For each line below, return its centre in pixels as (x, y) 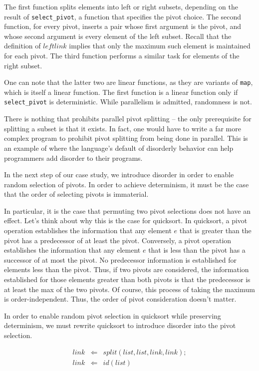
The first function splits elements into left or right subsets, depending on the (121, 6)
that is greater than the (215, 230)
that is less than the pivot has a (197, 250)
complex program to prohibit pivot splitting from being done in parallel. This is (126, 138)
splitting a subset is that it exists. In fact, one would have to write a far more (123, 128)
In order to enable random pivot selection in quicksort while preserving (113, 315)
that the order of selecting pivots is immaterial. (76, 194)
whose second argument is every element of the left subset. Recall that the (118, 36)
